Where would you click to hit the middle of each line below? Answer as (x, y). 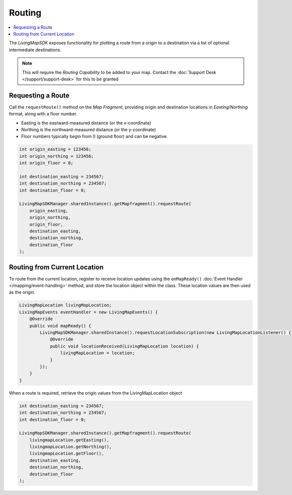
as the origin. (22, 292)
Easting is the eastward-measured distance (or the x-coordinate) (86, 123)
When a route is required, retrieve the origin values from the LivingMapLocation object (95, 393)
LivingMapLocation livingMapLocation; (65, 305)
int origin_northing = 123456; (57, 156)
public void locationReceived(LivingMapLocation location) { (124, 346)
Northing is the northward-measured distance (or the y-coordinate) (89, 130)
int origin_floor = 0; (46, 163)
